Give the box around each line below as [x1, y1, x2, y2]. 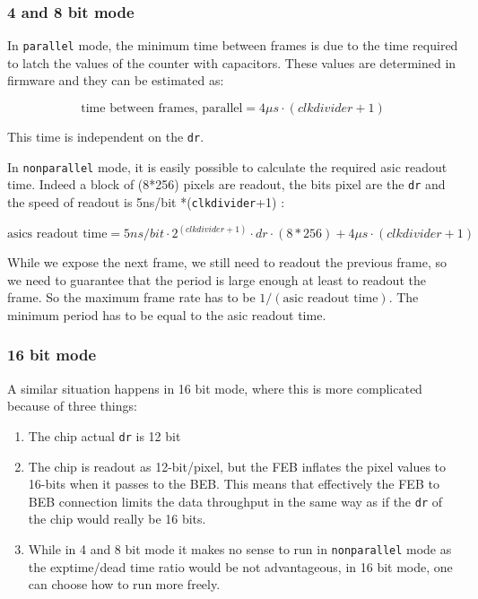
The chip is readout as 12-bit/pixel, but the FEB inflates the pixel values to [28, 456, 447, 475]
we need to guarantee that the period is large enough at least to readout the [7, 270, 426, 289]
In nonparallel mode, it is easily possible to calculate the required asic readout [7, 157, 448, 176]
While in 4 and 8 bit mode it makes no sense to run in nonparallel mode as [28, 540, 452, 558]
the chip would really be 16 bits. [28, 509, 206, 528]
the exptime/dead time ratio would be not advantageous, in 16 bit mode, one [28, 557, 453, 576]
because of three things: [7, 396, 137, 415]
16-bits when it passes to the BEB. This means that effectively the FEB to [28, 474, 439, 493]
